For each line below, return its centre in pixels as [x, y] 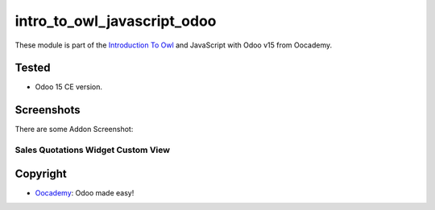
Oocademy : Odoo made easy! [85, 192]
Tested [33, 68]
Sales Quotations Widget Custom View [93, 150]
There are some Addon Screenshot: [74, 130]
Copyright [41, 173]
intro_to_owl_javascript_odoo [116, 21]
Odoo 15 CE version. [69, 87]
